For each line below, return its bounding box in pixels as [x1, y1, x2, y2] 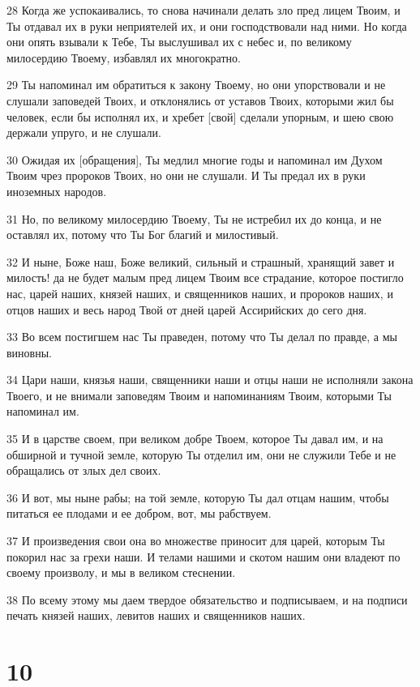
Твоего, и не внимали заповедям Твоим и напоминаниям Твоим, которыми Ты [6, 386, 392, 403]
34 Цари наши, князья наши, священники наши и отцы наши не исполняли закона [6, 371, 414, 388]
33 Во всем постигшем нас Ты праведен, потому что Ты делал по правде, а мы [6, 328, 397, 345]
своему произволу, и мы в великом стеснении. [6, 564, 236, 581]
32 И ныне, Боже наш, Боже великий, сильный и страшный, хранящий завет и [6, 253, 395, 270]
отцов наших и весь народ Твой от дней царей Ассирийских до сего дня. [6, 301, 367, 318]
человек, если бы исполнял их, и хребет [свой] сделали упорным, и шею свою [6, 108, 394, 125]
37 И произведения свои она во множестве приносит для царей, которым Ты [6, 532, 385, 549]
